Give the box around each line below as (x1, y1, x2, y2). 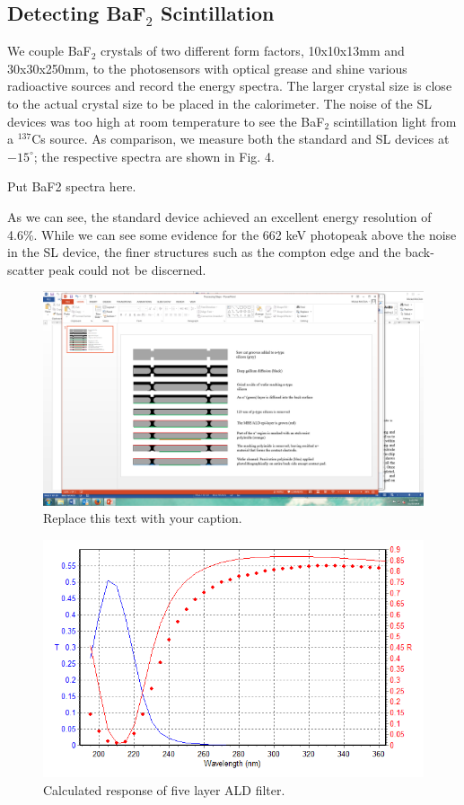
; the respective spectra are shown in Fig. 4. (33, 146, 275, 165)
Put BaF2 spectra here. (7, 177, 136, 196)
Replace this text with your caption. (43, 509, 242, 527)
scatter (7, 260, 45, 279)
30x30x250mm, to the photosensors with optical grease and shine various (7, 58, 407, 77)
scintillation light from (333, 111, 457, 130)
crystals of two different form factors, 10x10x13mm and (101, 41, 405, 60)
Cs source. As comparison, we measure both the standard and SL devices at (31, 129, 450, 148)
